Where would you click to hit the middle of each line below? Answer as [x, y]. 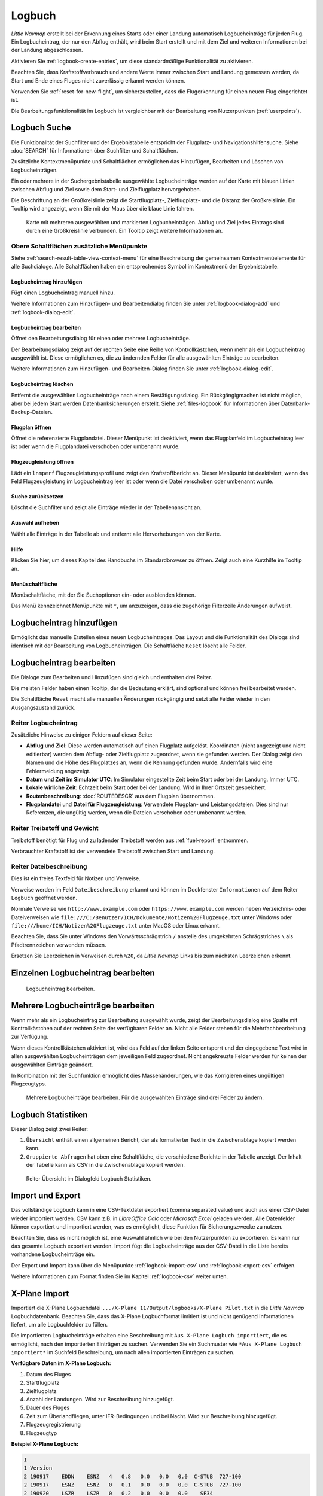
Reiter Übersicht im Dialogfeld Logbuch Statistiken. [89, 1178]
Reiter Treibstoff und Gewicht [55, 828]
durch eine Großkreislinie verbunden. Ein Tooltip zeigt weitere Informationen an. [124, 231]
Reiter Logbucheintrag [44, 723]
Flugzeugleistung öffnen [42, 462]
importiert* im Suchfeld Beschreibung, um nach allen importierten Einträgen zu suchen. [123, 1352]
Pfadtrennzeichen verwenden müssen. [59, 945]
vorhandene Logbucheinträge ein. [53, 1254]
